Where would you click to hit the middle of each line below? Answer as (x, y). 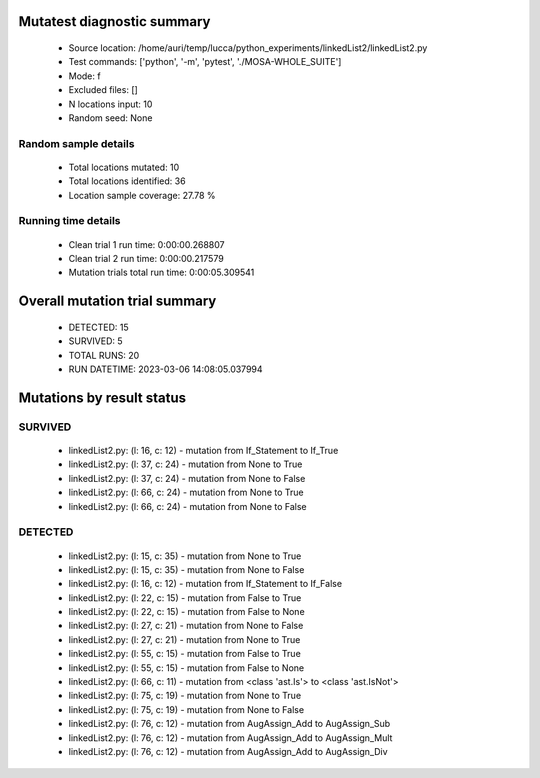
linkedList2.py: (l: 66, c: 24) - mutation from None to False (187, 506)
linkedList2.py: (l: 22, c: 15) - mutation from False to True (185, 597)
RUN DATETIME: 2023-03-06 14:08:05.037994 (166, 369)
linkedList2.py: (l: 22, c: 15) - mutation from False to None (186, 612)
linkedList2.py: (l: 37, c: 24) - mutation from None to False (187, 478)
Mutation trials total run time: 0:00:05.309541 (161, 272)
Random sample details (76, 143)
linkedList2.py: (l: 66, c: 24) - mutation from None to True (186, 492)
